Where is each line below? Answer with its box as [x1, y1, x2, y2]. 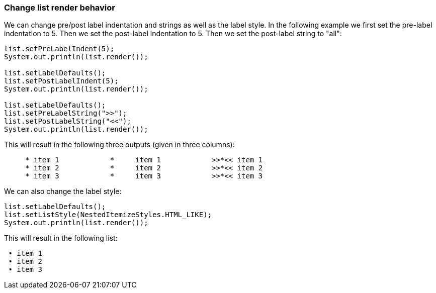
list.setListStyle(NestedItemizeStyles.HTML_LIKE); [4, 211, 212, 219]
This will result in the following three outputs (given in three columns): [4, 140, 235, 149]
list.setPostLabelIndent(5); [4, 77, 119, 85]
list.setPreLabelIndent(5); [4, 45, 115, 53]
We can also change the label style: [4, 187, 122, 196]
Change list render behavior [4, 3, 116, 13]
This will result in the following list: [4, 234, 118, 243]
